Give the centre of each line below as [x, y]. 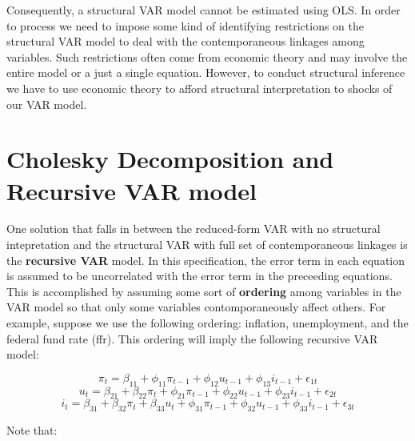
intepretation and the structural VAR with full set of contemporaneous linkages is [207, 245]
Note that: [32, 430]
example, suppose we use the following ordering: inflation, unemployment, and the [207, 323]
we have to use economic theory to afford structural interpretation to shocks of [200, 88]
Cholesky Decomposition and [170, 159]
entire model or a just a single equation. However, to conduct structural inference [206, 72]
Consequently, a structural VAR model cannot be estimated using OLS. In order [204, 10]
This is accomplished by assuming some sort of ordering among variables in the [204, 291]
